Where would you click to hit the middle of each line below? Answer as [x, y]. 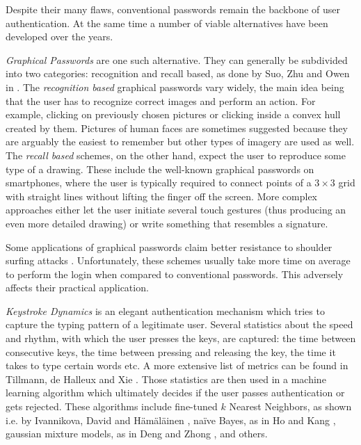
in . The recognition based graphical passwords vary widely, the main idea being [175, 87]
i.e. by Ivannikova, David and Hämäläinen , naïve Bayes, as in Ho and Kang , [171, 420]
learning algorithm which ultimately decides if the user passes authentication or [175, 393]
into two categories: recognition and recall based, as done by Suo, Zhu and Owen [178, 73]
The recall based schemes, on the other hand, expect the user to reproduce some [176, 155]
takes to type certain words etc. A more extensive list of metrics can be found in [177, 365]
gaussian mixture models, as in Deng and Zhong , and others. [137, 434]
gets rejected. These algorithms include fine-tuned [112, 406]
